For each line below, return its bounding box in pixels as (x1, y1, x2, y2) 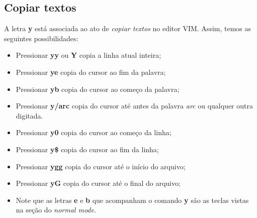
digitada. (16, 110, 43, 121)
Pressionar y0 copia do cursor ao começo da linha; (16, 127, 172, 138)
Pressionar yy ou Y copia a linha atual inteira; (16, 50, 161, 60)
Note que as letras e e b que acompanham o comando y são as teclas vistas (16, 194, 249, 205)
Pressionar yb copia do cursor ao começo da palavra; (16, 83, 180, 94)
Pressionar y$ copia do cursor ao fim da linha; (16, 144, 159, 154)
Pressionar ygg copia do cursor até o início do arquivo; (16, 161, 186, 171)
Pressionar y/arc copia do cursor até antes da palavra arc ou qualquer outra (16, 100, 253, 111)
